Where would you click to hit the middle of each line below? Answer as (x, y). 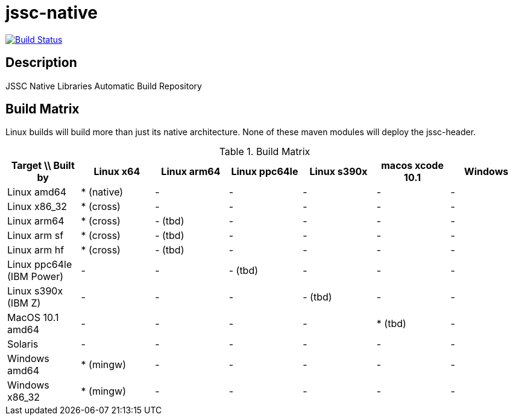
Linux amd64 (37, 192)
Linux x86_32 (37, 207)
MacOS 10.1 (33, 318)
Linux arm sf (36, 236)
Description (41, 63)
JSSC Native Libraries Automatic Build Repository (104, 86)
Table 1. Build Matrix (265, 152)
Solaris (23, 344)
